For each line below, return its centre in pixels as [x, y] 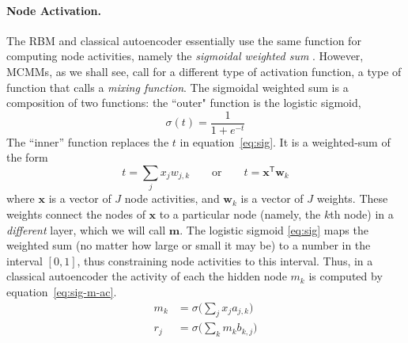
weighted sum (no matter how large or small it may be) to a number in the [189, 245]
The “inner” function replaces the [88, 141]
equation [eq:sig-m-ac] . [62, 291]
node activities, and [172, 198]
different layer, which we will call [86, 229]
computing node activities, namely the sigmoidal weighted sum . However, [185, 56]
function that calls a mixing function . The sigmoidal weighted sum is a [178, 87]
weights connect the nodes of [76, 213]
